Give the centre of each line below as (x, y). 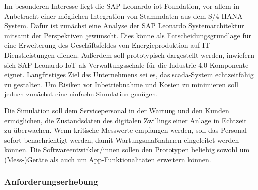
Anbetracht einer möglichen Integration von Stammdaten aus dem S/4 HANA (124, 16)
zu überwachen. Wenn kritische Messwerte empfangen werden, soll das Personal (126, 130)
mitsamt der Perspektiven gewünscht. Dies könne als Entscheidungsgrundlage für (128, 35)
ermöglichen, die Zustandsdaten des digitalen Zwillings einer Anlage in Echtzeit (126, 120)
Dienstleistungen (30, 54)
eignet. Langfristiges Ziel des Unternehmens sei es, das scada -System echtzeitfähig (129, 74)
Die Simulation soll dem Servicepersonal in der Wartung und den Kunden (117, 110)
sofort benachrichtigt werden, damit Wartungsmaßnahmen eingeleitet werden (122, 140)
